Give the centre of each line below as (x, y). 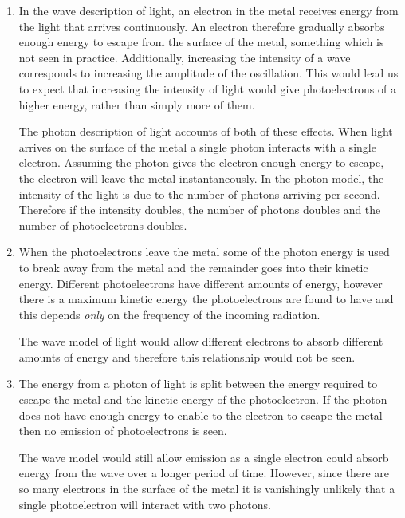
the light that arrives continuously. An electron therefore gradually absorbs (202, 26)
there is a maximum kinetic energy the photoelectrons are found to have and (206, 299)
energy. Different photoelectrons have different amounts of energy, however (201, 283)
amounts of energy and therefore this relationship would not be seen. (187, 356)
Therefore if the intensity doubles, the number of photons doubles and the (200, 210)
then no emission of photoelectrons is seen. (123, 431)
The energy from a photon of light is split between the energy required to (198, 384)
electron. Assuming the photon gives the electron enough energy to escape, (201, 162)
